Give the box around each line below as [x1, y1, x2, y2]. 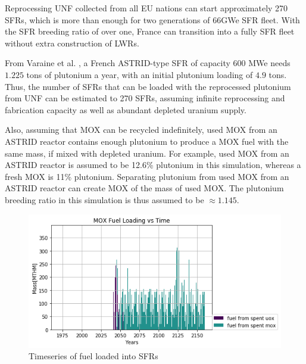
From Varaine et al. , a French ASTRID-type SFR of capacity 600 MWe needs [5, 57, 291, 69]
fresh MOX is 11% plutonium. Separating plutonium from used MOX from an [5, 170, 289, 182]
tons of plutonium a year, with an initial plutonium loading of [26, 68, 253, 80]
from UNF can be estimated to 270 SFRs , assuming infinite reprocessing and [5, 92, 285, 104]
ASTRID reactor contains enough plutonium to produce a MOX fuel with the [5, 135, 289, 147]
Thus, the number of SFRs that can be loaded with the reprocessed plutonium [5, 80, 291, 92]
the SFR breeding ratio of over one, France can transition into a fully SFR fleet [5, 25, 295, 38]
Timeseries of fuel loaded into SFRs [29, 350, 158, 362]
